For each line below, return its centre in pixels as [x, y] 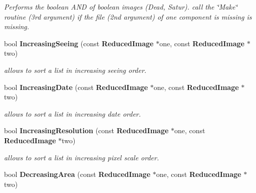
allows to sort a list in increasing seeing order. [75, 70]
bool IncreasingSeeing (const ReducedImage [79, 43]
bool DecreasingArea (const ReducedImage [77, 174]
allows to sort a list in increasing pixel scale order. [82, 157]
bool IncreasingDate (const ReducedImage [76, 87]
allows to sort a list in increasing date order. [73, 113]
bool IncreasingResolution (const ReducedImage [86, 130]
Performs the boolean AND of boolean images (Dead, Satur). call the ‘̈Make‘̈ [121, 7]
